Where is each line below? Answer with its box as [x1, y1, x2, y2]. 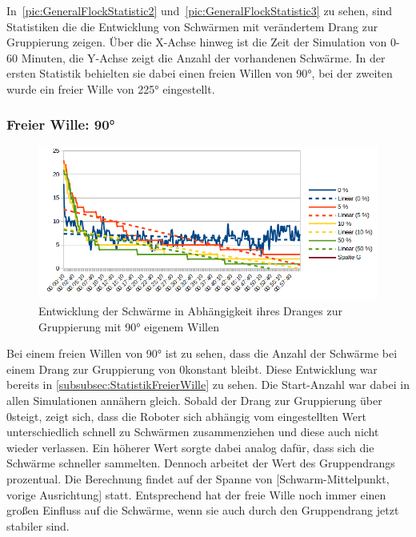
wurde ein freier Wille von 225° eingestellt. [6, 80, 215, 97]
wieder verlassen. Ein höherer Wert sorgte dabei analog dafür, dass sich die [6, 439, 374, 455]
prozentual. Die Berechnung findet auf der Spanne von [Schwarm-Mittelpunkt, [6, 471, 390, 487]
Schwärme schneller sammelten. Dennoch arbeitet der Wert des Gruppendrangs [6, 455, 395, 471]
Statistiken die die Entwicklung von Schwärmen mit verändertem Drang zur [6, 18, 378, 34]
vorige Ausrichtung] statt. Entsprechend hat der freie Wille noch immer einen [6, 486, 386, 503]
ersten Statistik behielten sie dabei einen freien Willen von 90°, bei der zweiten [6, 65, 393, 82]
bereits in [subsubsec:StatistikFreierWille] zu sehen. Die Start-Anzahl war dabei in [6, 376, 410, 393]
